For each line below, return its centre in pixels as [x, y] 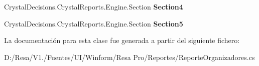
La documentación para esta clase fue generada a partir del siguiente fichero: [122, 40]
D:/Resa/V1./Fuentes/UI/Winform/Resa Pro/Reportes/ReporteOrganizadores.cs [129, 57]
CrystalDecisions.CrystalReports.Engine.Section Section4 [94, 6]
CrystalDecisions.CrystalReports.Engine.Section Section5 [94, 23]
